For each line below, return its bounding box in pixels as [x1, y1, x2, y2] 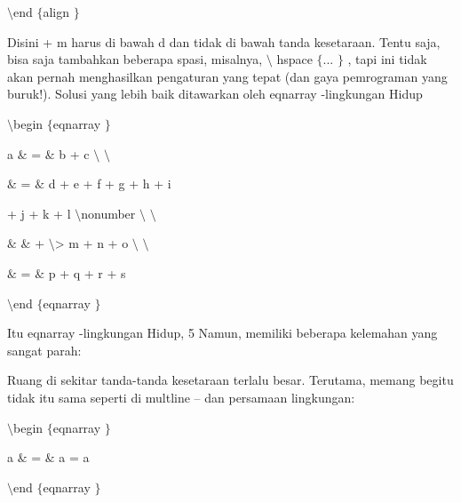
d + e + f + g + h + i [48, 174, 171, 193]
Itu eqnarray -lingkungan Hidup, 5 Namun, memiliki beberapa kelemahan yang [7, 323, 438, 342]
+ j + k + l [7, 204, 71, 222]
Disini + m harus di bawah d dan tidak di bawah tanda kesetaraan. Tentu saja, [7, 32, 441, 51]
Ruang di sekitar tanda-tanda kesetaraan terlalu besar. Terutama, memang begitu [7, 371, 454, 389]
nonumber [81, 204, 136, 222]
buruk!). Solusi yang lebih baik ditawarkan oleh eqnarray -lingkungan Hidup [7, 84, 423, 103]
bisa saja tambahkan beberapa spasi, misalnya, [7, 50, 263, 68]
